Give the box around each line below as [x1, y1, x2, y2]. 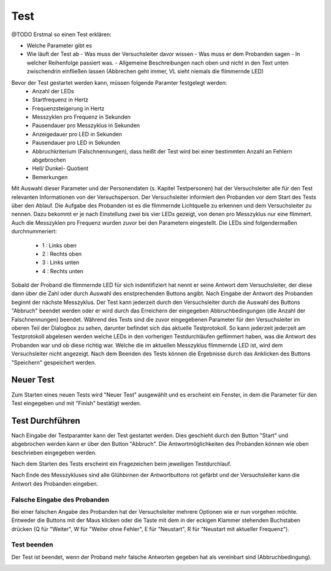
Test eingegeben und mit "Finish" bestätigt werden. [11, 399, 142, 406]
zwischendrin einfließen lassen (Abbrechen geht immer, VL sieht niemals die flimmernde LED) [26, 68, 264, 75]
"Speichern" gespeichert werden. [11, 359, 96, 366]
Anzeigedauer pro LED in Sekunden [32, 130, 123, 138]
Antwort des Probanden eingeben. [11, 480, 99, 487]
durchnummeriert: [11, 228, 58, 235]
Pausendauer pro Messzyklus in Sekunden [32, 122, 140, 129]
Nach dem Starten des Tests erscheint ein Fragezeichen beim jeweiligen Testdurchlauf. [11, 460, 232, 467]
